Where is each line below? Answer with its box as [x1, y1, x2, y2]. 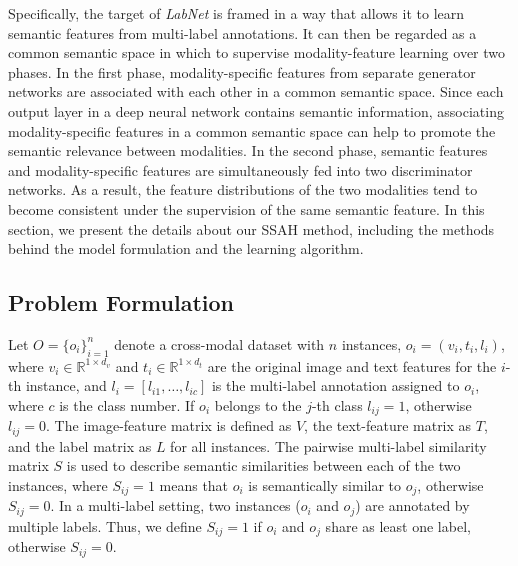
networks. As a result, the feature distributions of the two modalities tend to [8, 179, 478, 200]
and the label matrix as [8, 435, 152, 456]
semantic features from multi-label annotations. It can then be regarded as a [8, 22, 477, 43]
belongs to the [214, 394, 302, 415]
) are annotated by [355, 495, 470, 516]
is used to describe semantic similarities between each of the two [66, 455, 461, 476]
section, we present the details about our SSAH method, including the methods [8, 218, 495, 239]
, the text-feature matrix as [304, 415, 472, 436]
